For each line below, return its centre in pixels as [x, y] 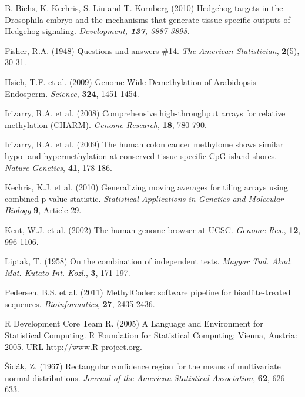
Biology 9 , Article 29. [43, 210]
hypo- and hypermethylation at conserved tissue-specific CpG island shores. [141, 155]
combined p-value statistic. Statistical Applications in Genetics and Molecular [144, 198]
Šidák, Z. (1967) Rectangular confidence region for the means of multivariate [143, 366]
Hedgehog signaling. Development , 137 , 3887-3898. [97, 31]
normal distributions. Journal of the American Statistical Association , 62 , [137, 377]
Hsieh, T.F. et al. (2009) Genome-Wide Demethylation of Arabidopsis [130, 81]
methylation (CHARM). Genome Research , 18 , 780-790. [106, 124]
